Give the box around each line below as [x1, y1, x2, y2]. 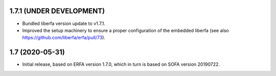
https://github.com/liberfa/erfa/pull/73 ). [22, 35, 106, 41]
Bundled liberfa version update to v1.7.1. [22, 20, 106, 27]
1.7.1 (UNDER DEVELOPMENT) [9, 7, 105, 15]
